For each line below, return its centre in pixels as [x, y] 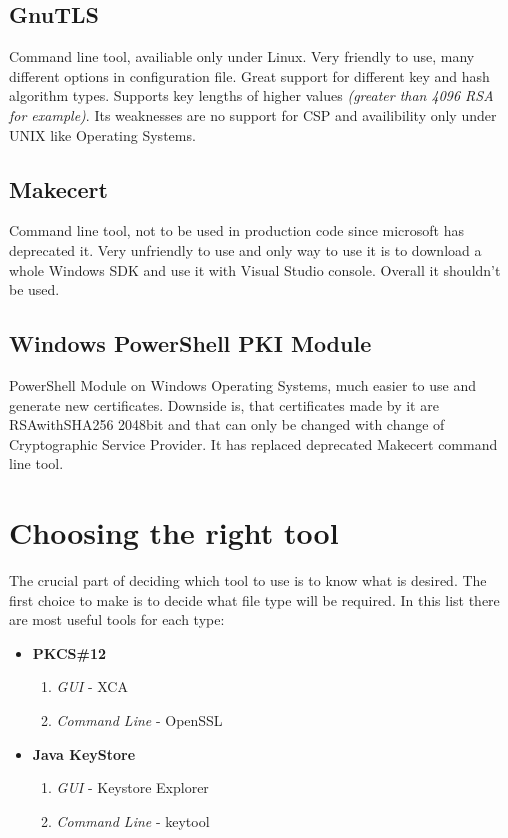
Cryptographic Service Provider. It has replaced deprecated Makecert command [253, 443]
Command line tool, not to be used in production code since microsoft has [236, 230]
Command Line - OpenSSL [139, 720]
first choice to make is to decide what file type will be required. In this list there [254, 599]
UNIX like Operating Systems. [102, 134]
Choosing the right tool [174, 532]
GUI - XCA [92, 686]
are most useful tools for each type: [117, 619]
